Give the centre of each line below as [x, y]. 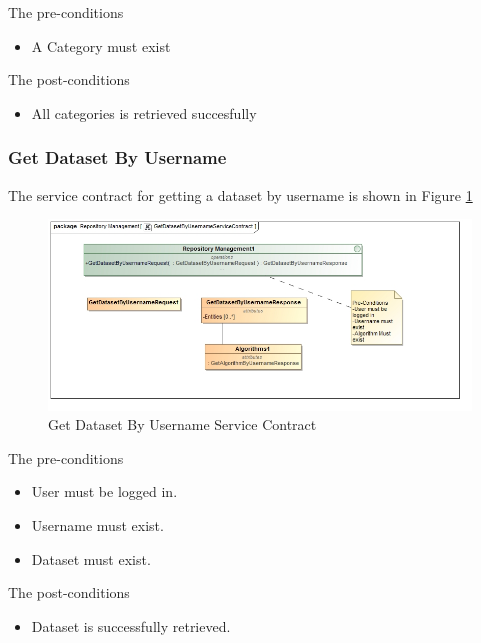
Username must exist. [97, 524]
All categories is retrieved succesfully [144, 112]
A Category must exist [101, 45]
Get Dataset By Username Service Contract [182, 424]
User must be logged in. [104, 491]
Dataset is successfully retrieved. [131, 625]
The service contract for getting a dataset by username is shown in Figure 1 [240, 194]
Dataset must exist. [91, 558]
